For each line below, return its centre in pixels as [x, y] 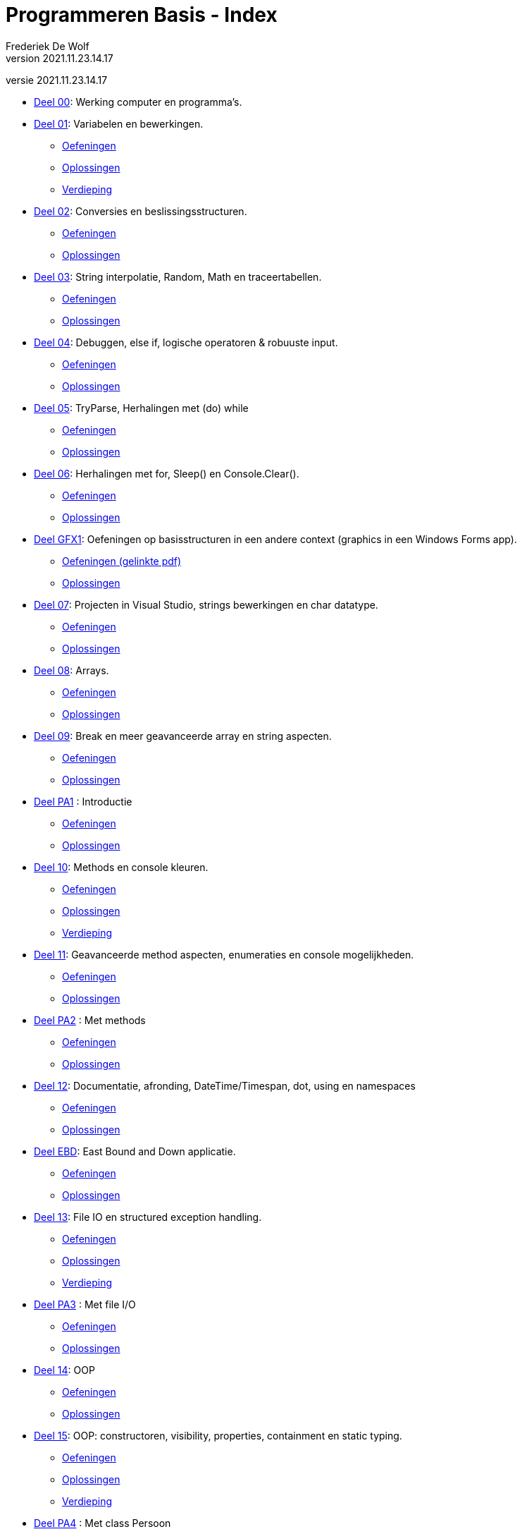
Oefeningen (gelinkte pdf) [122, 561]
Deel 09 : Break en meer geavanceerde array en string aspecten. [183, 736]
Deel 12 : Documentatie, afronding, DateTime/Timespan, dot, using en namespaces [225, 1085]
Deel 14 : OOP [64, 1370]
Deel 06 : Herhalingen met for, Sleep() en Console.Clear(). [167, 473]
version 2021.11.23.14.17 [60, 58]
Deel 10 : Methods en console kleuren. [121, 867]
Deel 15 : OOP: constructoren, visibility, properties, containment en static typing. [218, 1435]
